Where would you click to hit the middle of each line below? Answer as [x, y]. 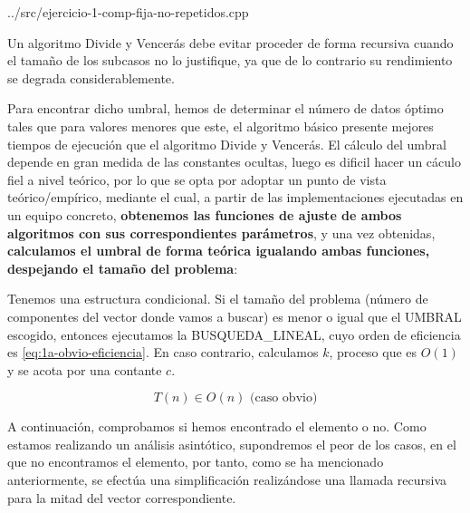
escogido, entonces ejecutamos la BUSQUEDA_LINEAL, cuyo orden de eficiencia [234, 334]
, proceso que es [373, 352]
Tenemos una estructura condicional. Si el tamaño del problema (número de [218, 299]
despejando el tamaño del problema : [123, 268]
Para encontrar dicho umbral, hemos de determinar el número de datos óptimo [225, 108]
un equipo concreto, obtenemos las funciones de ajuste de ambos [205, 214]
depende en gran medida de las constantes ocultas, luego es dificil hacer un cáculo [234, 162]
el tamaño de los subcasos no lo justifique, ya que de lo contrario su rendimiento [230, 60]
